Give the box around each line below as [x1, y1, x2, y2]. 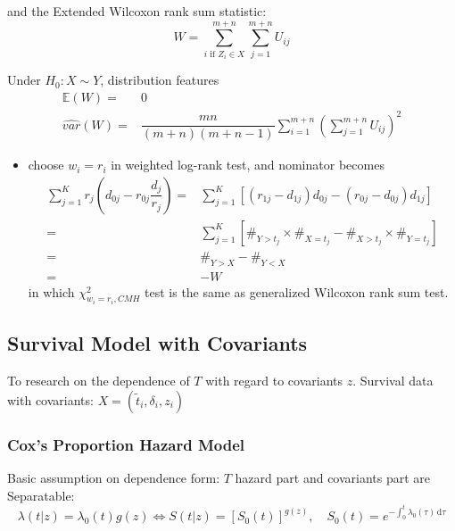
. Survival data [352, 371, 434, 390]
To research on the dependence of [7, 371, 190, 390]
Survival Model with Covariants [7, 329, 308, 357]
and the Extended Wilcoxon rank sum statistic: [7, 2, 267, 20]
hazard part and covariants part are [235, 469, 431, 487]
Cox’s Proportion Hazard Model [7, 433, 245, 455]
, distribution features [100, 71, 219, 89]
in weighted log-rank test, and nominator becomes [111, 155, 385, 174]
